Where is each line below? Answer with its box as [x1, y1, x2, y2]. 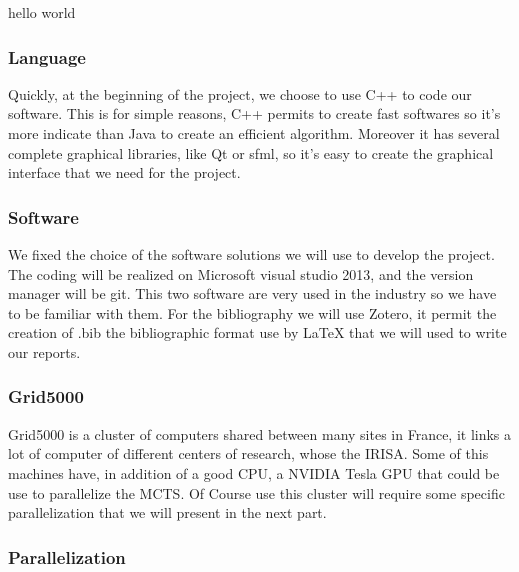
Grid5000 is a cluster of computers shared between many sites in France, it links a [8, 423, 512, 444]
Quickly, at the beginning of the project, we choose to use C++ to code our [8, 83, 472, 104]
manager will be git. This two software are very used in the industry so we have [8, 283, 497, 304]
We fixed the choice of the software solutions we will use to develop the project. [8, 244, 495, 264]
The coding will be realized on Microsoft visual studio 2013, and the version [8, 263, 474, 284]
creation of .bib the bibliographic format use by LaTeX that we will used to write [8, 322, 507, 343]
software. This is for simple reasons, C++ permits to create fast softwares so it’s [8, 103, 501, 124]
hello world [8, 2, 76, 22]
